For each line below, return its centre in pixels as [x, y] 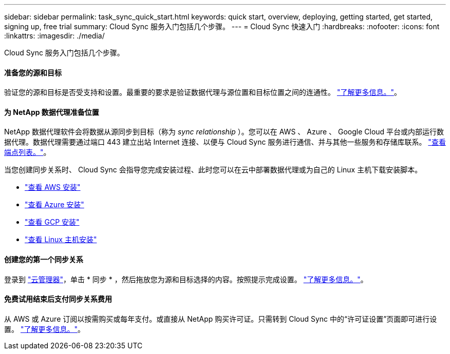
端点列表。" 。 [27, 152]
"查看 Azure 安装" [54, 205]
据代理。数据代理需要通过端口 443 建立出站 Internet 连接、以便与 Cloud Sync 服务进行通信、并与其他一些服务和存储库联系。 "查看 [225, 142]
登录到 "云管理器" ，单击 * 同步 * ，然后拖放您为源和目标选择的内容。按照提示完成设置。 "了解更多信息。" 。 [186, 279]
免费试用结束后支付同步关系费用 [58, 299]
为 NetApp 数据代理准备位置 [52, 112]
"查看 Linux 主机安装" [61, 240]
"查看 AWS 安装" [53, 187]
